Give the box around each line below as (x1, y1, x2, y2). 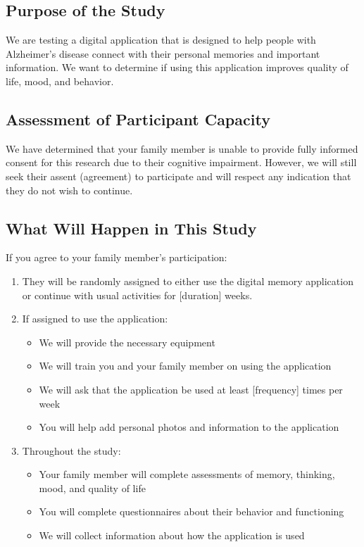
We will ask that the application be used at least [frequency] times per (39, 382, 343, 396)
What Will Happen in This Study (6, 217, 257, 239)
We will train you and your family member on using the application (39, 358, 332, 373)
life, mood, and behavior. (6, 73, 114, 88)
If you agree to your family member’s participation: (6, 250, 227, 265)
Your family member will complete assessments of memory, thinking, (39, 467, 335, 482)
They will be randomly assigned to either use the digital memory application (22, 273, 353, 288)
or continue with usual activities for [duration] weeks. (22, 287, 253, 302)
